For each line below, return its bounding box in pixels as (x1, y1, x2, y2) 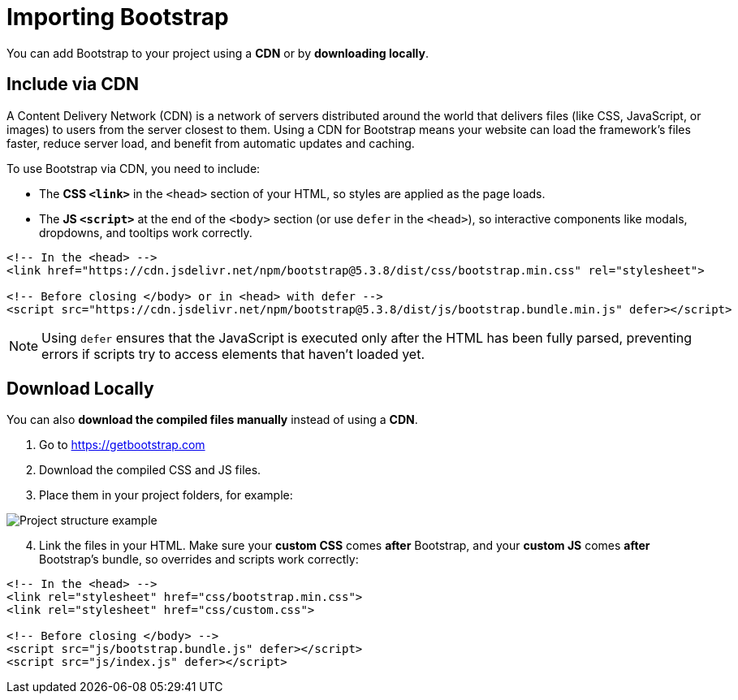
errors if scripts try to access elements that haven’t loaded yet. (41, 345, 425, 362)
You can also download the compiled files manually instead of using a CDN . (6, 413, 418, 427)
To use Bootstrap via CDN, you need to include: (6, 161, 261, 175)
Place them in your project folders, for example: (39, 488, 293, 503)
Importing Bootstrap (6, 3, 229, 31)
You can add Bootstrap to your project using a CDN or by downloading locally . (6, 45, 429, 60)
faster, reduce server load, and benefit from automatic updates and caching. (6, 136, 415, 150)
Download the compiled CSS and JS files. (39, 463, 261, 477)
